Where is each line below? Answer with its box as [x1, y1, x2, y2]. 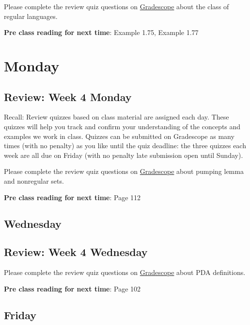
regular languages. [4, 11, 58, 21]
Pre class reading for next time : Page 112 [4, 192, 141, 202]
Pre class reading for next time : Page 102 [4, 283, 141, 293]
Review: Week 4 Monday [4, 89, 132, 104]
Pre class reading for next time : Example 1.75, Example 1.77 [4, 27, 199, 37]
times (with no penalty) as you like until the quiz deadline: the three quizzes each [4, 140, 246, 151]
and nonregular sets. [4, 175, 64, 186]
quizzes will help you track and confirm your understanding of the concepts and [4, 121, 241, 131]
